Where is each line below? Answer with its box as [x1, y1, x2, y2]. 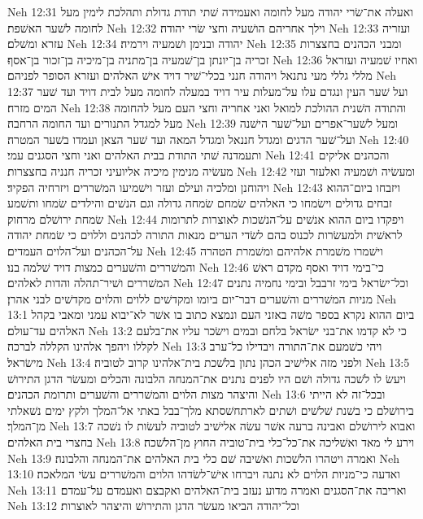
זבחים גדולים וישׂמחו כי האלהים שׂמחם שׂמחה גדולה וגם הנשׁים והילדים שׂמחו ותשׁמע [7, 194, 392, 212]
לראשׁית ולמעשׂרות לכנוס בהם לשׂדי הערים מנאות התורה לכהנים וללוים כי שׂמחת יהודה [7, 226, 403, 243]
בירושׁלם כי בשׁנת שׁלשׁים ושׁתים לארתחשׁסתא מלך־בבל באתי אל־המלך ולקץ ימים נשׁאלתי [7, 401, 414, 418]
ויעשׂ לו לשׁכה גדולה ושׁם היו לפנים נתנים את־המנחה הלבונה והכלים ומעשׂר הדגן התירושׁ [7, 369, 406, 386]
